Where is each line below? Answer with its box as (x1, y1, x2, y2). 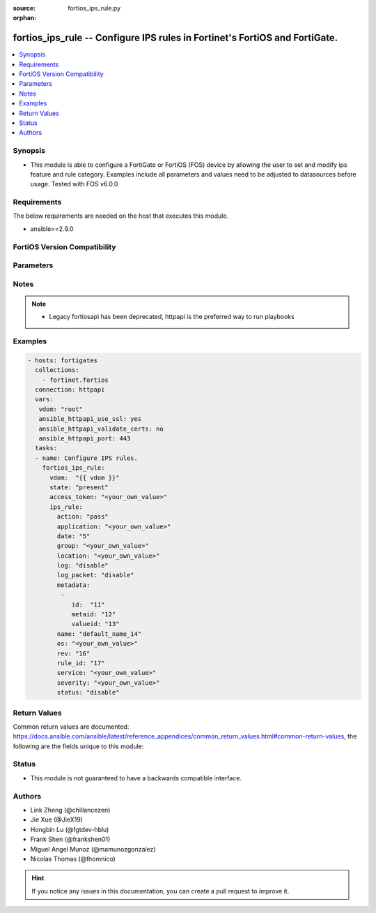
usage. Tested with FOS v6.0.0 (30, 180, 118, 188)
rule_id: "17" (56, 660, 105, 667)
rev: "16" (56, 649, 91, 658)
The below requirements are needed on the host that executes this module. (13, 211, 229, 220)
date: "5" (56, 532, 91, 540)
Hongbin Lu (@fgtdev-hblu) (30, 825, 109, 833)
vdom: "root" (38, 405, 84, 413)
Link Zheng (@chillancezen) (30, 806, 111, 814)
